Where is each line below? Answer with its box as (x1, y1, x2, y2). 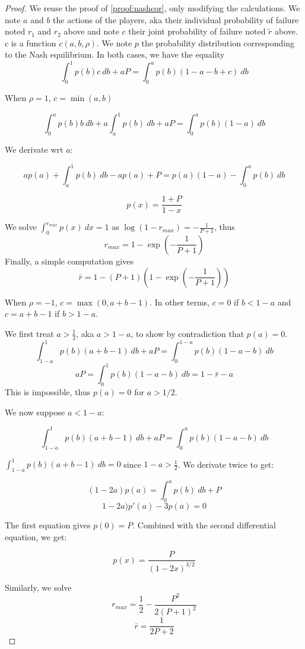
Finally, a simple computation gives (5, 254, 134, 267)
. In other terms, (150, 295, 209, 308)
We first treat (5, 327, 54, 339)
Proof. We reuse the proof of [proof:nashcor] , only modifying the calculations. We (5, 2, 300, 14)
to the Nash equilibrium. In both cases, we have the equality (5, 48, 225, 61)
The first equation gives (5, 519, 91, 531)
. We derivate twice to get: (177, 458, 274, 470)
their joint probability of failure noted (128, 25, 266, 37)
